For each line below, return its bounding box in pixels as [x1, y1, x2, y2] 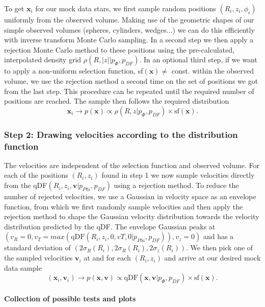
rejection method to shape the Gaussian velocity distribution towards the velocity [4, 211, 259, 222]
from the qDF [4, 180, 47, 191]
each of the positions [4, 170, 68, 180]
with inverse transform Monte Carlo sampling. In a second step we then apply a [4, 34, 254, 45]
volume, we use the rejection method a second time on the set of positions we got [4, 75, 258, 86]
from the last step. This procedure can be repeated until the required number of [4, 85, 254, 96]
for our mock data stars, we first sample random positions [35, 3, 216, 13]
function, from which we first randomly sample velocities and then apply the [4, 201, 243, 211]
